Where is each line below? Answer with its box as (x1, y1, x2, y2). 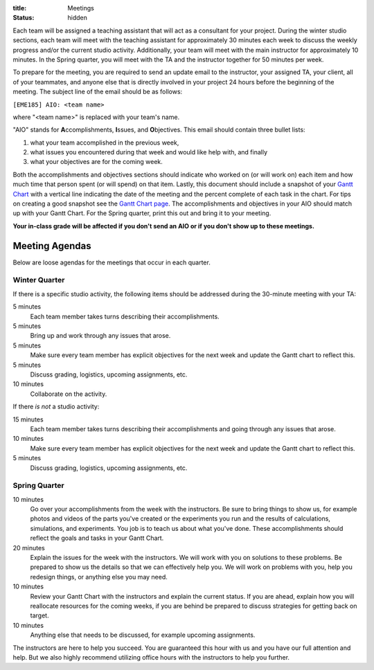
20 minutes (12, 543, 45, 552)
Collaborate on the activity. (30, 390, 107, 398)
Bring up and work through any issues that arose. (30, 332, 171, 340)
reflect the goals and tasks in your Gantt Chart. (30, 534, 164, 543)
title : (12, 4, 27, 12)
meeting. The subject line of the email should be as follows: (12, 87, 183, 96)
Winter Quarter (12, 275, 65, 285)
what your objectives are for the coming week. (30, 158, 163, 166)
